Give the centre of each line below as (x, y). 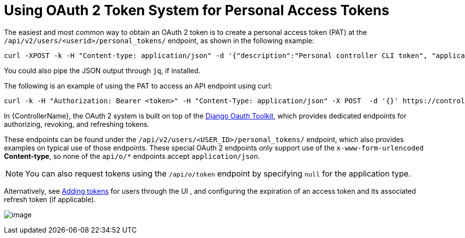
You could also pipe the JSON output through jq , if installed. (102, 70)
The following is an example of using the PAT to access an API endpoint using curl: (138, 86)
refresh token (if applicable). (50, 199)
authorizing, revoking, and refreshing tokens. (77, 124)
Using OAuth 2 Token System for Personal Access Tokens (197, 10)
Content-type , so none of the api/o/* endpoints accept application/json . (132, 156)
